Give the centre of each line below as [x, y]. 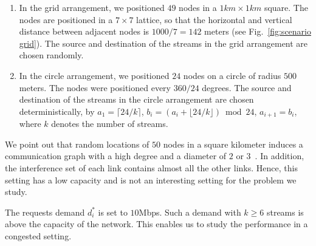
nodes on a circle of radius [232, 75]
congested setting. [38, 235]
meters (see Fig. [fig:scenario [258, 31]
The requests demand [45, 212]
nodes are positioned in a [66, 19]
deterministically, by [57, 111]
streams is [285, 212]
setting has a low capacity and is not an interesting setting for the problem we [151, 179]
